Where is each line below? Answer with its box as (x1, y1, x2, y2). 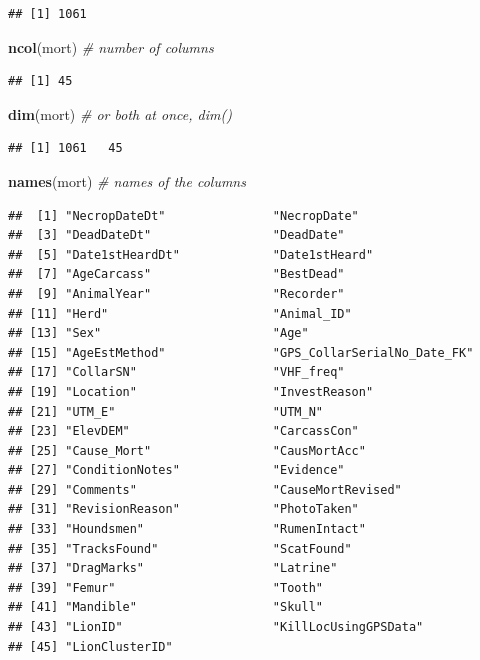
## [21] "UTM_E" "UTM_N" (8, 404, 323, 419)
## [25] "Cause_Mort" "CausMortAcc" (8, 443, 366, 458)
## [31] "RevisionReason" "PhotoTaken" (8, 502, 359, 517)
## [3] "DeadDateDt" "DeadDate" (8, 228, 345, 243)
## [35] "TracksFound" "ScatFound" (8, 541, 352, 556)
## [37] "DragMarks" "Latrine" (8, 561, 338, 576)
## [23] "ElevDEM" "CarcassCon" (8, 424, 359, 439)
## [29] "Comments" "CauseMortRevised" (8, 482, 402, 497)
